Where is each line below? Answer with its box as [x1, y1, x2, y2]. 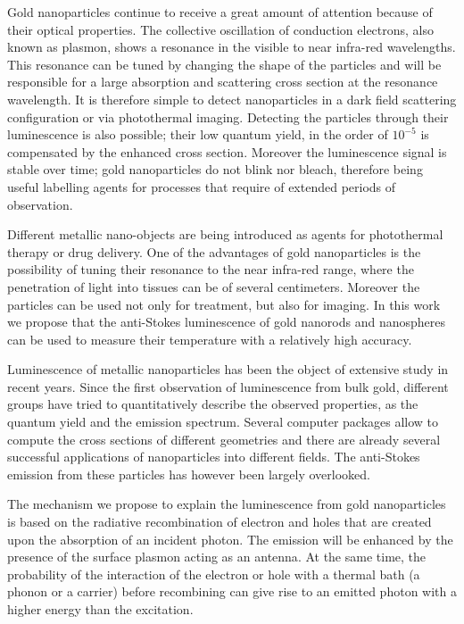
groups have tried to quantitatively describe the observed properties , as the [7, 395, 418, 413]
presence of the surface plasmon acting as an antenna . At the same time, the [7, 547, 427, 566]
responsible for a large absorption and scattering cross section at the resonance [7, 72, 438, 91]
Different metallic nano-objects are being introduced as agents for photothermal [7, 225, 443, 244]
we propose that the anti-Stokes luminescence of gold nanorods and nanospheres [7, 312, 445, 331]
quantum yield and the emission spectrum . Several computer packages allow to [7, 412, 439, 431]
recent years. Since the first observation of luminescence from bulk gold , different [7, 377, 449, 395]
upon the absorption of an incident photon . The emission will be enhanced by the [7, 529, 453, 548]
